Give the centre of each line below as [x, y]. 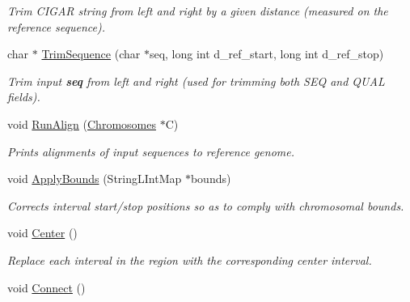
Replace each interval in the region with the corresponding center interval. [190, 259]
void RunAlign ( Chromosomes [82, 123]
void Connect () [46, 287]
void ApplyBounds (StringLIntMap [95, 179]
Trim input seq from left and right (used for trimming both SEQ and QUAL [196, 81]
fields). [24, 97]
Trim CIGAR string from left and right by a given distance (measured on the [198, 11]
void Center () [42, 233]
